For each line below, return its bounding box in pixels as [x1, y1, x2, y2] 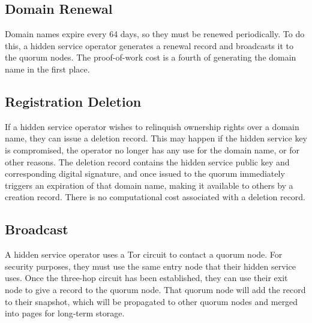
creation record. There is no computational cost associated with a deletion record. [5, 191, 306, 203]
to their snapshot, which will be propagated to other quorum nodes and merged [5, 295, 298, 307]
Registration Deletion [5, 92, 142, 110]
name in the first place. [5, 62, 90, 75]
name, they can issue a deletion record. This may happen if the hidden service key [5, 132, 308, 144]
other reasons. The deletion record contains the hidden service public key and [5, 155, 290, 168]
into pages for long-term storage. [5, 307, 125, 319]
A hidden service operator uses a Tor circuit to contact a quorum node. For [5, 248, 283, 261]
